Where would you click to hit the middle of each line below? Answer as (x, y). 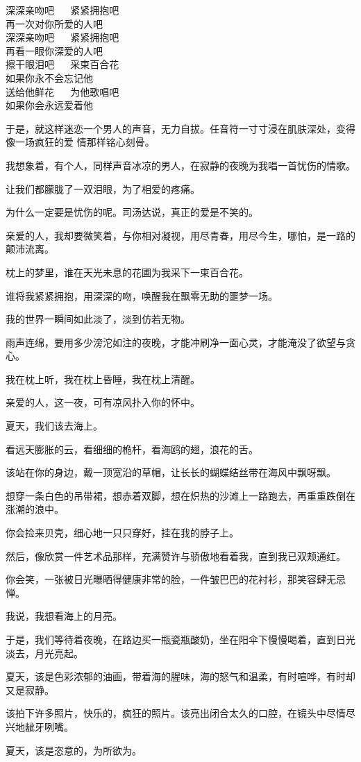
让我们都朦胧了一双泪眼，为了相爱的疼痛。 (103, 188)
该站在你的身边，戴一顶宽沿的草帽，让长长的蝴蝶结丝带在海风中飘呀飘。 (171, 472)
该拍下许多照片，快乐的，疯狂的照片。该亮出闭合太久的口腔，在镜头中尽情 (176, 713)
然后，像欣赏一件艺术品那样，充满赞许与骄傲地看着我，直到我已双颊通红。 (176, 556)
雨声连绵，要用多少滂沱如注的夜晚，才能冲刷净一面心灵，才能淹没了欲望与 (176, 342)
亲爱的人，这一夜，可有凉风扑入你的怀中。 (103, 402)
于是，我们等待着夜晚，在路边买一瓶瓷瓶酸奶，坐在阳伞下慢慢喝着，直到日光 (180, 639)
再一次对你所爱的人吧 (54, 23)
